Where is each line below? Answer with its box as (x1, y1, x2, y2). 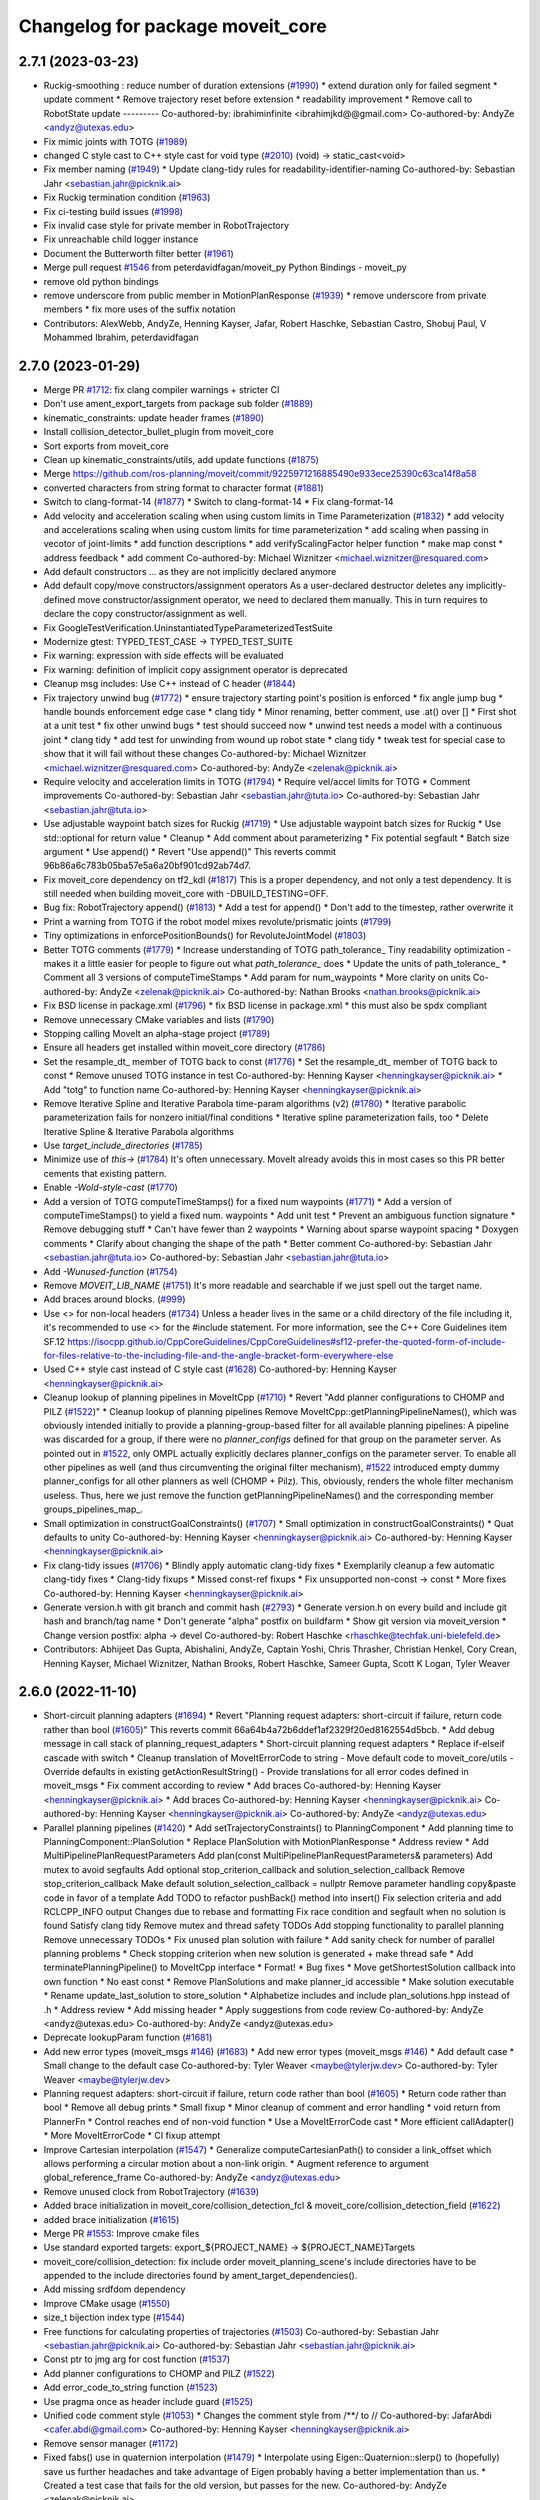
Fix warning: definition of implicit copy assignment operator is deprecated (43, 663, 348, 675)
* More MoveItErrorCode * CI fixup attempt (43, 2130, 221, 2142)
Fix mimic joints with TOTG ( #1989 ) (43, 135, 189, 147)
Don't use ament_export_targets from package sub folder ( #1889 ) (43, 398, 314, 410)
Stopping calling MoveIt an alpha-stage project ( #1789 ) (43, 1027, 271, 1039)
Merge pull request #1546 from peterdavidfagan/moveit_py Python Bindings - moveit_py (43, 261, 407, 274)
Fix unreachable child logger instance (43, 233, 199, 245)
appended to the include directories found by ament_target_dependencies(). (43, 2270, 358, 2282)
